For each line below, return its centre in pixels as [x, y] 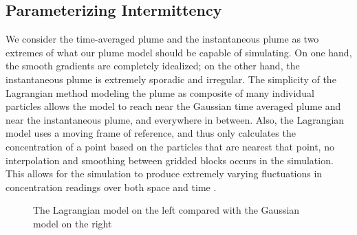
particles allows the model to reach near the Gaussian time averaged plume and [173, 106]
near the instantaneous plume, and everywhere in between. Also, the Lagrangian [175, 119]
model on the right [73, 223]
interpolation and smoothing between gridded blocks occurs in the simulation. [170, 160]
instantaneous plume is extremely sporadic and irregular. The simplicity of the [171, 79]
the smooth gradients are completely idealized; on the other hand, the [153, 66]
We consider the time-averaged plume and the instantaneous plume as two [162, 39]
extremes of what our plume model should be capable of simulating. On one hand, [179, 52]
